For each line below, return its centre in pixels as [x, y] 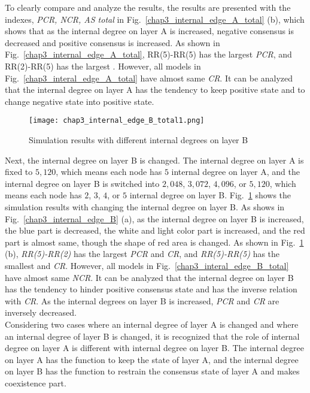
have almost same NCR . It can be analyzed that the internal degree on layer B [149, 277]
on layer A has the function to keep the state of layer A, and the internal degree [152, 359]
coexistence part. [36, 383]
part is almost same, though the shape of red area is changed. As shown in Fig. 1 [154, 242]
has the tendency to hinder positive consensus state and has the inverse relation [151, 289]
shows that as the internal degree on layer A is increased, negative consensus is [149, 31]
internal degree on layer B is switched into [82, 183]
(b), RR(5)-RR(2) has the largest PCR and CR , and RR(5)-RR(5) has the [142, 254]
